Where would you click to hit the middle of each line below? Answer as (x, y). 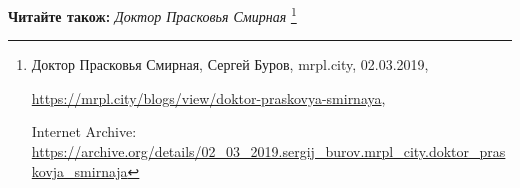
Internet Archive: (84, 131)
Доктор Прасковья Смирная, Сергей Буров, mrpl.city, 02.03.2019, (230, 64)
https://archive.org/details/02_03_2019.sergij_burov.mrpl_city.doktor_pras (268, 151)
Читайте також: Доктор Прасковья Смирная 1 (152, 14)
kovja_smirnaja (79, 170)
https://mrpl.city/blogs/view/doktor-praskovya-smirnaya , (208, 97)
